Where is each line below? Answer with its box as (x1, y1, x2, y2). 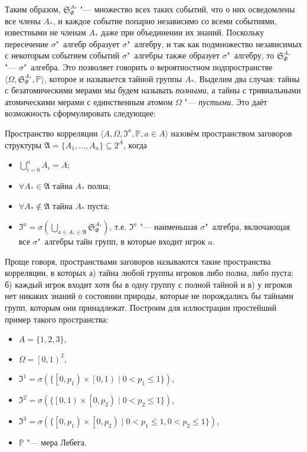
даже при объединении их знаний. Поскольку (101, 26, 264, 38)
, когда (123, 138, 148, 151)
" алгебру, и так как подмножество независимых (127, 37, 302, 50)
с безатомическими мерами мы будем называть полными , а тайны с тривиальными (5, 84, 301, 96)
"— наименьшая (140, 220, 198, 233)
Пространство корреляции (5, 126, 98, 139)
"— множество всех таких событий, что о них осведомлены (80, 3, 295, 15)
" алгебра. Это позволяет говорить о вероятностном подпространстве (23, 60, 273, 73)
